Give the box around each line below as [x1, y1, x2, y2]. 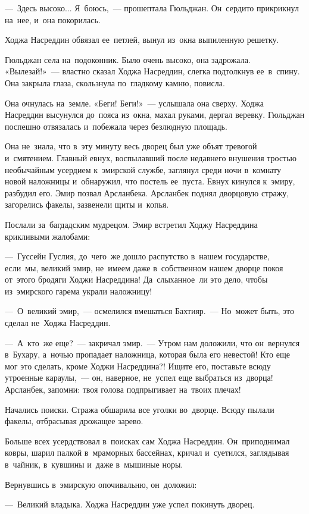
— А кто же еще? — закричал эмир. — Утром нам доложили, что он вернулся [5, 336, 300, 349]
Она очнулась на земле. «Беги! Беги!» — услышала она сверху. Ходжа [5, 96, 264, 109]
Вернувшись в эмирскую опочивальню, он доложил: [5, 478, 197, 490]
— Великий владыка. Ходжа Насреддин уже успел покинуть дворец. [5, 498, 255, 510]
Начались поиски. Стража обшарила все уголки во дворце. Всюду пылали [5, 403, 274, 415]
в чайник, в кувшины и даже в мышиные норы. [5, 458, 183, 470]
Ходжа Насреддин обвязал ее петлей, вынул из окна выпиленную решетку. [5, 33, 279, 46]
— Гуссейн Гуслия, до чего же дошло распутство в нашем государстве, [5, 250, 270, 262]
